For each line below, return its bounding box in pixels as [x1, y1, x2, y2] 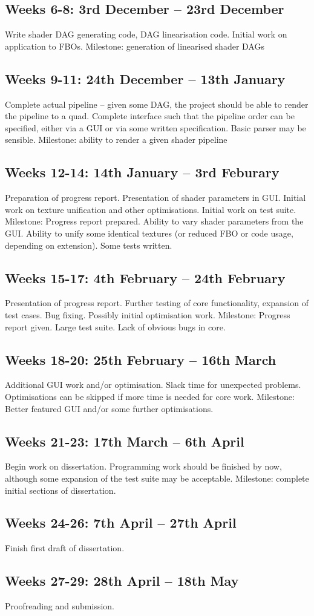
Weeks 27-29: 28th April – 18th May [5, 571, 239, 590]
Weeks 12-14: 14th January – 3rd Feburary [5, 163, 280, 182]
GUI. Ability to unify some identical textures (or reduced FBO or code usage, [5, 226, 293, 239]
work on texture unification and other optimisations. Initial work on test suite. [5, 203, 296, 215]
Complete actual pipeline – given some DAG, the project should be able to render [5, 97, 309, 110]
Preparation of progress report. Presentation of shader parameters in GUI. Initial [5, 191, 306, 204]
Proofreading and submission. [5, 600, 114, 612]
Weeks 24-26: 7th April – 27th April [5, 513, 237, 532]
